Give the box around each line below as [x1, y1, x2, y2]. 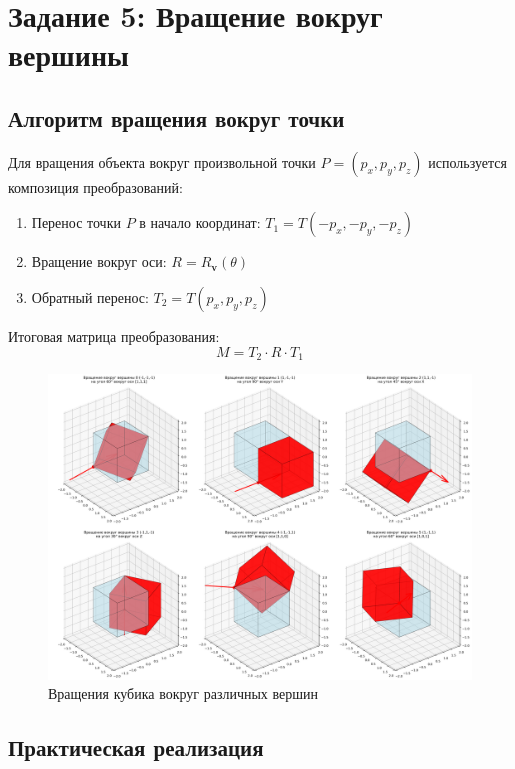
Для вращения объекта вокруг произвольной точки [8, 151, 316, 172]
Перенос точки [31, 212, 121, 233]
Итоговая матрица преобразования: [8, 325, 220, 346]
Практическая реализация [8, 732, 264, 763]
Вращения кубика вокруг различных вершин [48, 683, 318, 704]
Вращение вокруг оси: [31, 251, 167, 272]
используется [428, 151, 507, 172]
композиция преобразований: [8, 176, 183, 197]
